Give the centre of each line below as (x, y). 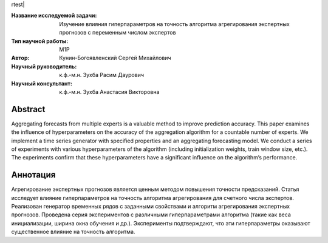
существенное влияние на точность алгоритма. (73, 232)
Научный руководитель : (44, 66)
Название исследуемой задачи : (54, 16)
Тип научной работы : (40, 41)
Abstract (28, 109)
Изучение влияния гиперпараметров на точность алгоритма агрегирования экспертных (174, 24)
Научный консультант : (42, 83)
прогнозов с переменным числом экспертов (118, 33)
